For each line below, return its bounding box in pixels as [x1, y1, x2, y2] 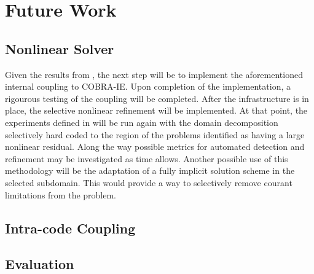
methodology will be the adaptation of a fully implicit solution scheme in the [5, 164, 295, 177]
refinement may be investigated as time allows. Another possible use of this [5, 152, 288, 165]
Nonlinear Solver [5, 39, 114, 58]
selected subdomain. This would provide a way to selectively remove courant [5, 176, 292, 189]
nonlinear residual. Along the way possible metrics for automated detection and [5, 140, 305, 153]
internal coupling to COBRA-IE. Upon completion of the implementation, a [5, 80, 291, 93]
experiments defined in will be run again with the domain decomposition [5, 115, 278, 128]
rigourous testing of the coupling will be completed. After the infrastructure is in [5, 92, 309, 104]
